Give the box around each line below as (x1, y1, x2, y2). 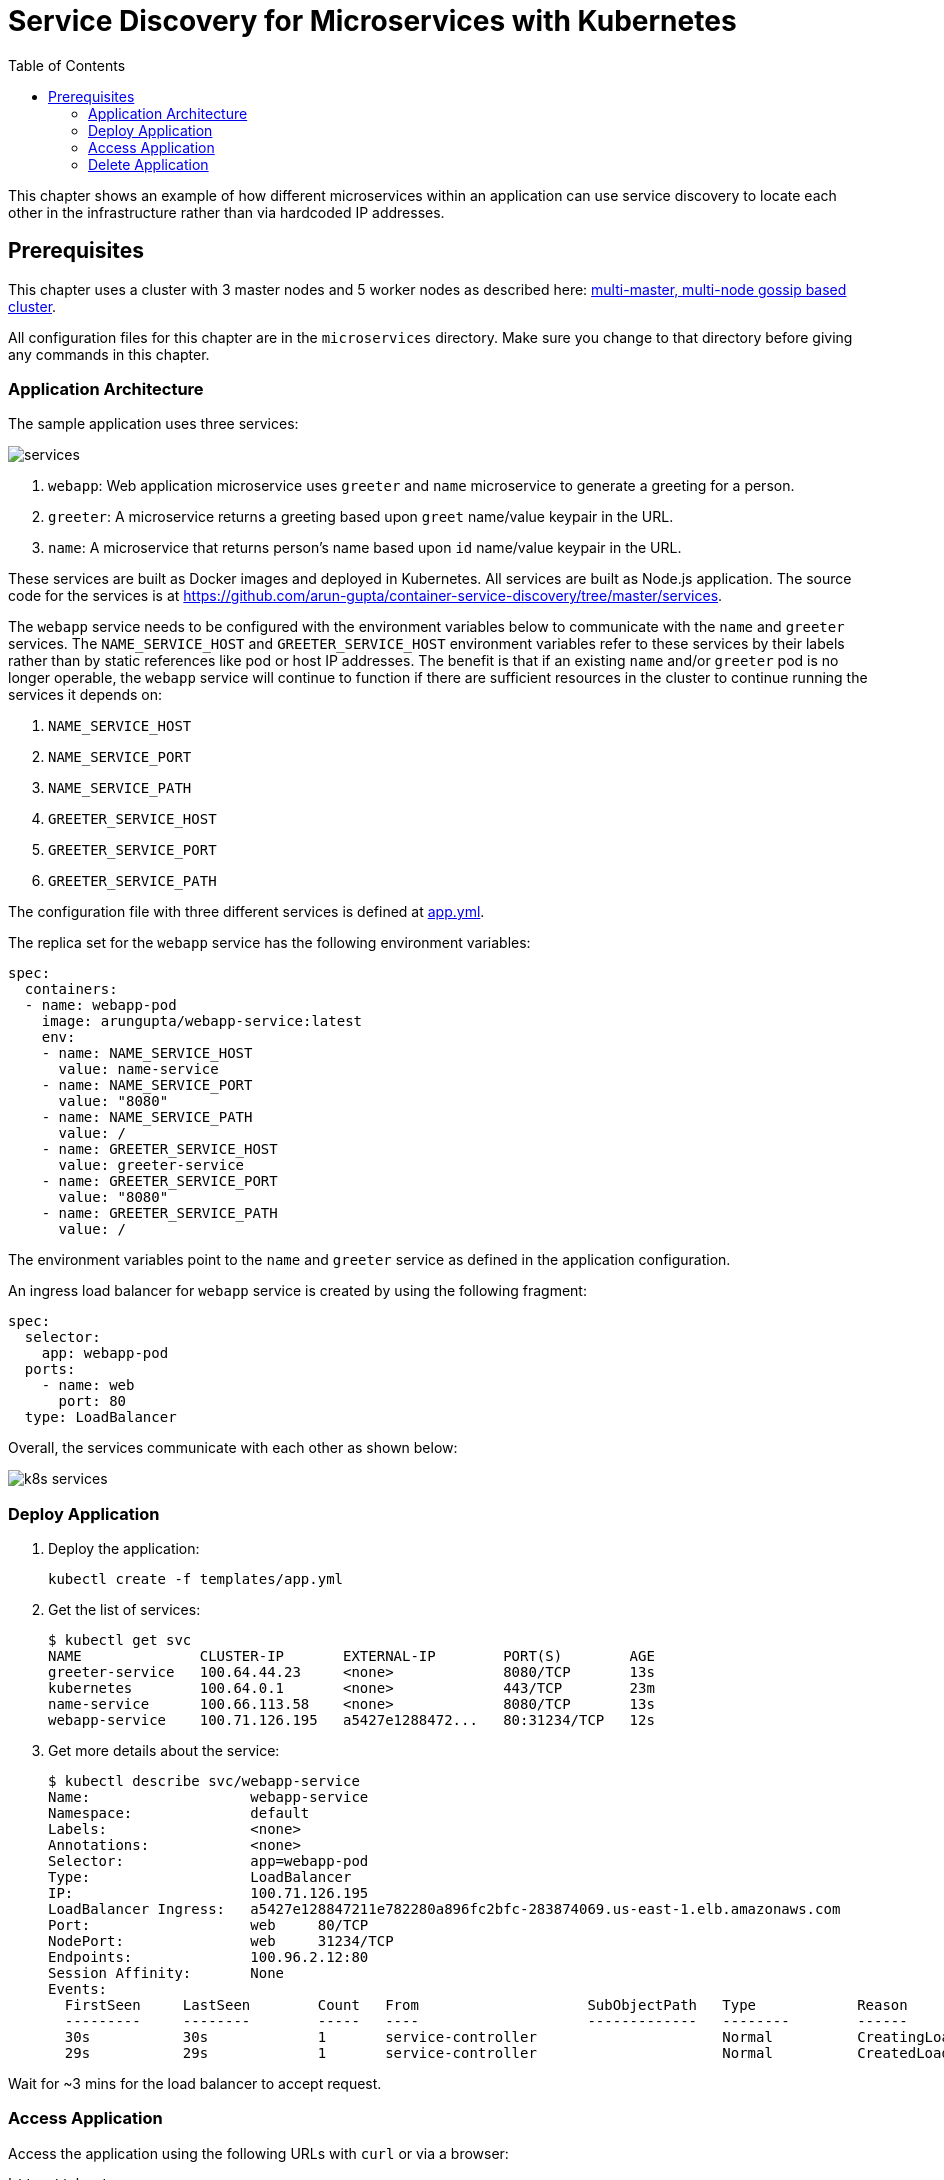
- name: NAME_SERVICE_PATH (41, 1109, 253, 1126)
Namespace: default (48, 1805, 310, 1822)
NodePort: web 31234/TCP (48, 1933, 394, 1950)
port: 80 (58, 1393, 127, 1410)
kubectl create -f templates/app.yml (48, 1571, 344, 1588)
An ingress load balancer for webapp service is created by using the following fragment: (8, 1282, 587, 1300)
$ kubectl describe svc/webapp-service (48, 1773, 360, 1790)
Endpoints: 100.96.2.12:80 (48, 1949, 369, 1966)
